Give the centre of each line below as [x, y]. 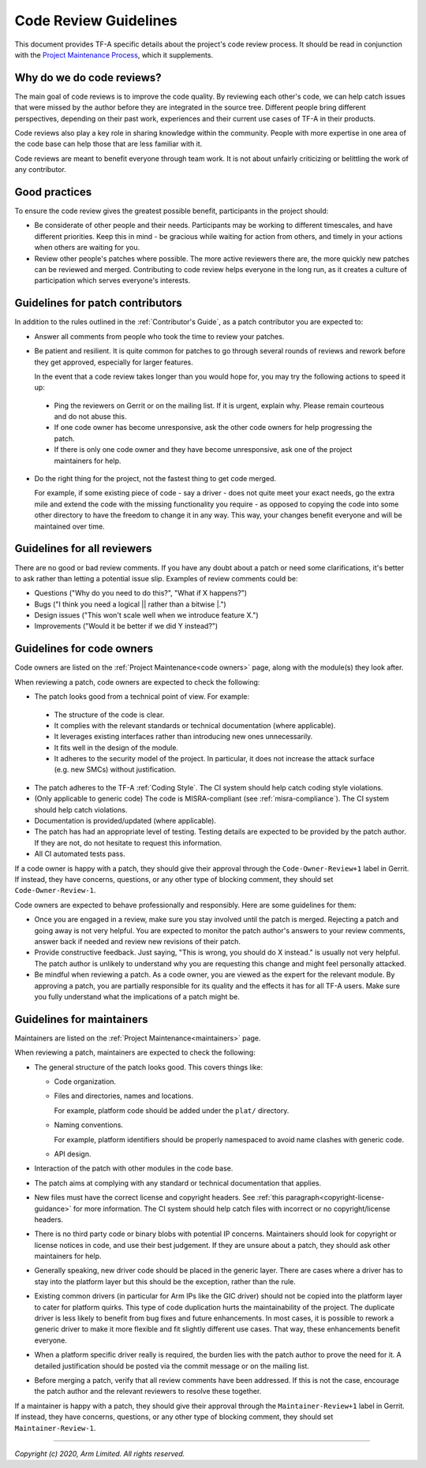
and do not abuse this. [90, 416]
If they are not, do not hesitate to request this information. [128, 842]
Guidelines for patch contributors [99, 303]
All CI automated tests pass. [80, 854]
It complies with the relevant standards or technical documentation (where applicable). [195, 725]
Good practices [53, 192]
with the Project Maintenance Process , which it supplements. [114, 54]
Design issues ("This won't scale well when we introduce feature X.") [147, 615]
